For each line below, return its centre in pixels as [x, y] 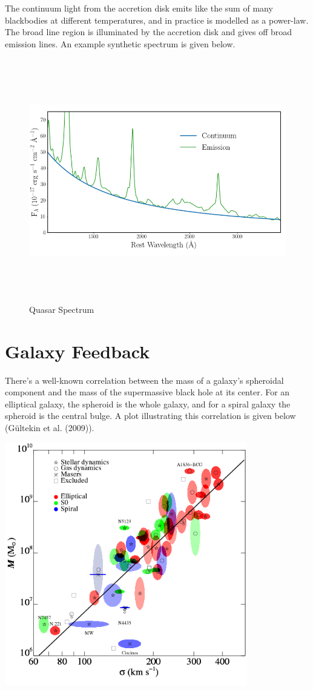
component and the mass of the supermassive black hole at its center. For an [147, 392]
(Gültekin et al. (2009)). [50, 428]
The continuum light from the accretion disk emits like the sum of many [139, 8]
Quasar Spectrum [62, 309]
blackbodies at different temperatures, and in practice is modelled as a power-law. [157, 20]
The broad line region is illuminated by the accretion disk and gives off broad [149, 32]
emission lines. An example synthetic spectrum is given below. [120, 43]
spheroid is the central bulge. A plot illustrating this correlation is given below [150, 416]
